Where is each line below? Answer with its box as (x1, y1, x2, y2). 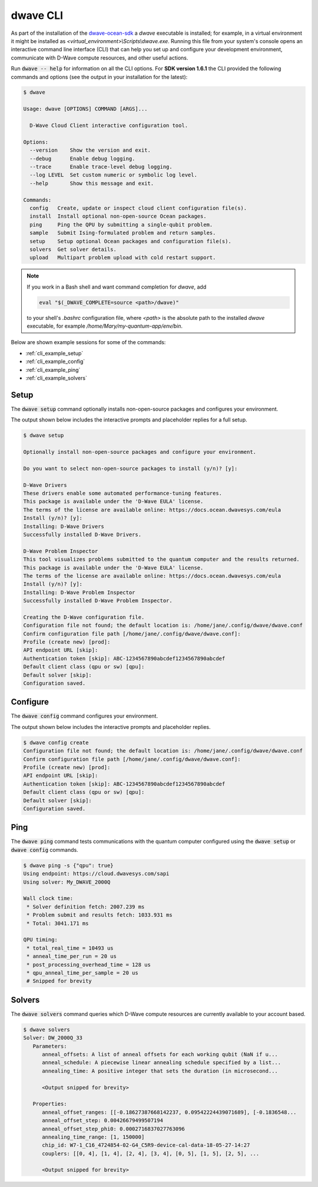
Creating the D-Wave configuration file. (23, 614, 145, 620)
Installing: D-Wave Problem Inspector (23, 589, 135, 596)
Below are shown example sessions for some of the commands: (11, 339, 166, 346)
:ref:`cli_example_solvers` (25, 374, 88, 381)
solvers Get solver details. (29, 246, 117, 253)
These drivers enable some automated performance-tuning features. (23, 490, 223, 496)
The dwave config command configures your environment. (11, 712, 158, 720)
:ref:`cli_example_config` (25, 358, 85, 365)
